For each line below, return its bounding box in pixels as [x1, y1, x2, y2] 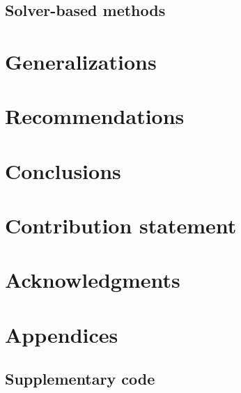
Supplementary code [5, 368, 155, 390]
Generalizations [5, 47, 157, 75]
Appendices [5, 320, 118, 348]
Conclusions [5, 156, 121, 185]
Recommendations [5, 102, 185, 130]
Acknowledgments [5, 265, 180, 294]
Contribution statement [5, 211, 237, 240]
